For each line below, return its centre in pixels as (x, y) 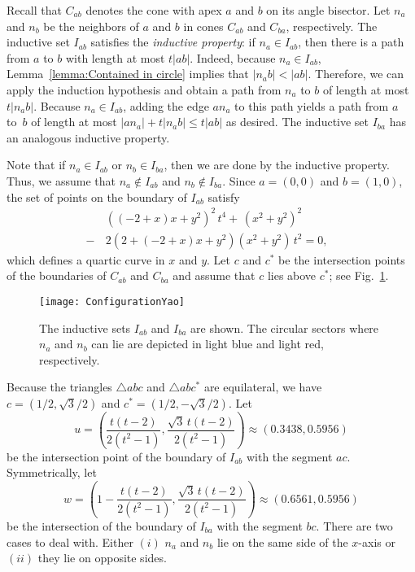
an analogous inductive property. (88, 137)
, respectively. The (332, 26)
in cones (203, 26)
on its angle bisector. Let (328, 10)
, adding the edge (166, 105)
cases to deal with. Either (70, 541)
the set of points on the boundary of (97, 196)
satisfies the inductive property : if (173, 42)
